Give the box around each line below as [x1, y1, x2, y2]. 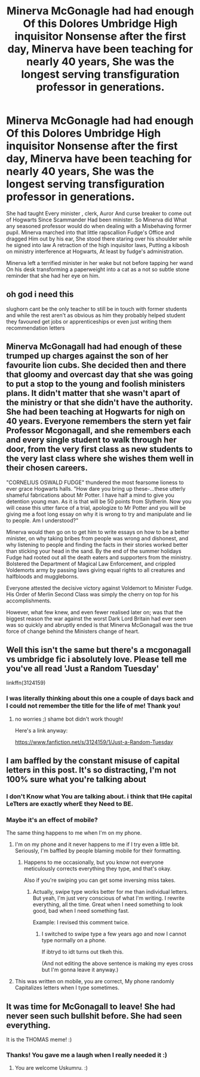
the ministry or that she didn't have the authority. [6, 398, 193, 408]
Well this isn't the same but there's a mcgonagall [6, 645, 191, 655]
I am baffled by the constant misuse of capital [6, 756, 180, 766]
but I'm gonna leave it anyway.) [41, 966, 119, 974]
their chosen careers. [6, 463, 88, 473]
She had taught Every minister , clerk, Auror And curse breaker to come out [6, 210, 192, 217]
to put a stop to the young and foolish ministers [6, 379, 186, 389]
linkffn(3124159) [6, 679, 46, 687]
